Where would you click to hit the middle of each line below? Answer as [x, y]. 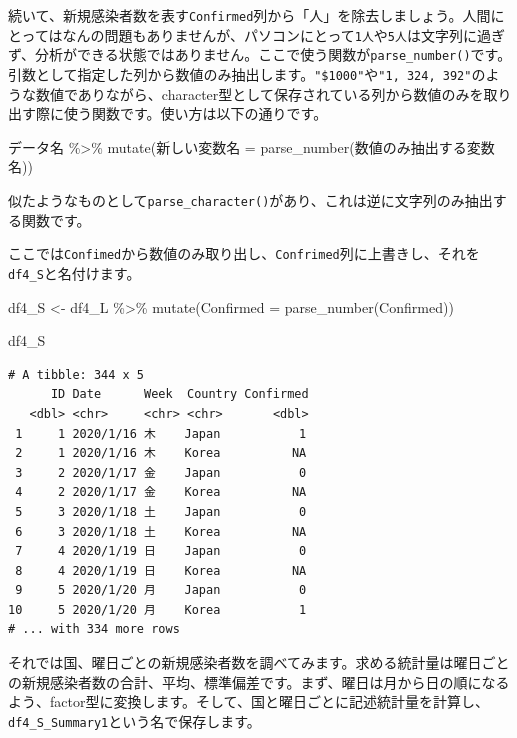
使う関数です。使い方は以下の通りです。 [195, 113]
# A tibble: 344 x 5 [76, 374]
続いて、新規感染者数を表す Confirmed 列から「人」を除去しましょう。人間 [249, 15]
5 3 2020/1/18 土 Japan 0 [161, 511]
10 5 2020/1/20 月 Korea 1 [157, 609]
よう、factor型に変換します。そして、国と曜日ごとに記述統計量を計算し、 [248, 701]
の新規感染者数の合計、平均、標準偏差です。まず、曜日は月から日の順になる [259, 681]
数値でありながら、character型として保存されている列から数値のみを [259, 93]
